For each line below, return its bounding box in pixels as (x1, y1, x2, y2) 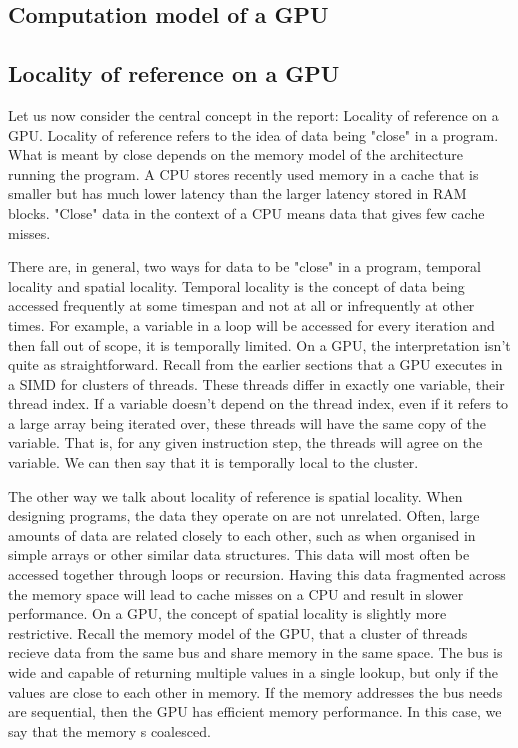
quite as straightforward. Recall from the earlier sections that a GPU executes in (8, 354, 503, 375)
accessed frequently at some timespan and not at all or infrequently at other (8, 295, 475, 316)
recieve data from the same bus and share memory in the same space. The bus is (8, 642, 503, 663)
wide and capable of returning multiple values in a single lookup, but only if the (8, 662, 498, 683)
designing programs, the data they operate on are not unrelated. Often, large (8, 505, 480, 526)
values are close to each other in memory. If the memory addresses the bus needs (8, 681, 503, 702)
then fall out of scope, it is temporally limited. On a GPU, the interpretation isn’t (8, 334, 511, 355)
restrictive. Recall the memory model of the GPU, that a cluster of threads (8, 622, 468, 643)
